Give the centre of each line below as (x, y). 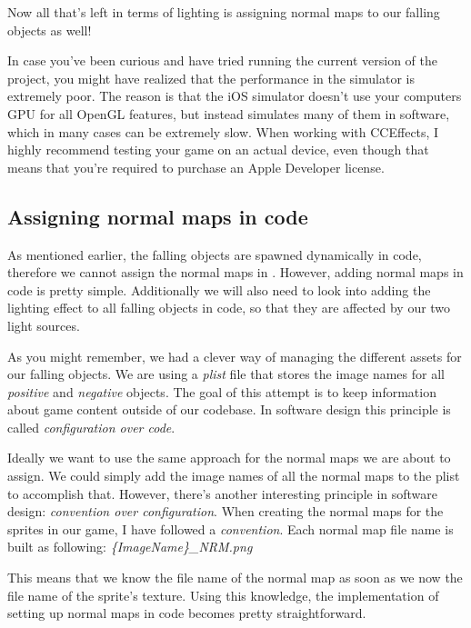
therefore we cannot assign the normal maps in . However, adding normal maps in (235, 272)
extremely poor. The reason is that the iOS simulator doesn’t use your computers (235, 96)
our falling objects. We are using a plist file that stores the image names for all (226, 374)
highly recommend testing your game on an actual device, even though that (218, 150)
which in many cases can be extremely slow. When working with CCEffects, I (223, 131)
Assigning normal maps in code (158, 216)
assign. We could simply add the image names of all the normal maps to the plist (234, 476)
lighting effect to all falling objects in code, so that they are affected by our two (229, 308)
